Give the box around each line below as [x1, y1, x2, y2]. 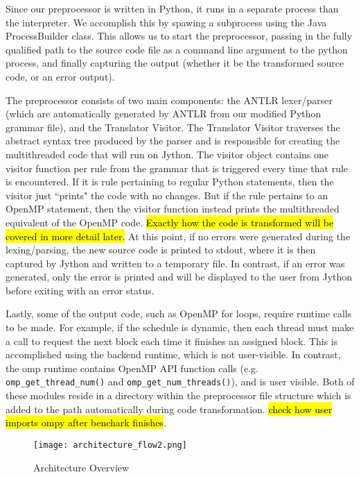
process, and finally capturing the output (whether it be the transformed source [6, 56, 344, 70]
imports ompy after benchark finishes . [6, 415, 166, 430]
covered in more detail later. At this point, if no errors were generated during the [6, 228, 351, 243]
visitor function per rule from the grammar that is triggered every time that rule [6, 160, 349, 175]
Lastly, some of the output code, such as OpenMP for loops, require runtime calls [6, 306, 352, 321]
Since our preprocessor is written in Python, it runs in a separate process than [6, 1, 339, 15]
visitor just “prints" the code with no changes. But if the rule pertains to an [6, 187, 328, 202]
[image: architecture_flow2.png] [33, 440, 187, 450]
